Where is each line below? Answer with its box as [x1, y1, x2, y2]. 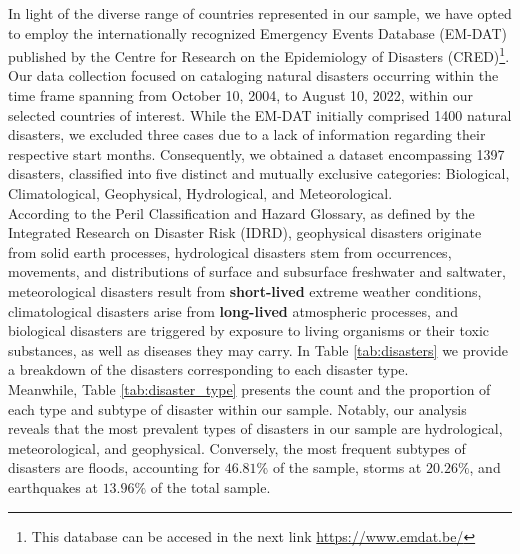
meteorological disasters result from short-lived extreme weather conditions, [8, 280, 482, 301]
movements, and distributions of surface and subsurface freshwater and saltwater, [8, 261, 506, 282]
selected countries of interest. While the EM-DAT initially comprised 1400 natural [8, 104, 512, 125]
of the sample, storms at [272, 457, 422, 478]
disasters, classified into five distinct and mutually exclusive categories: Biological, [8, 163, 510, 184]
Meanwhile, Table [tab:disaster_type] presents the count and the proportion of [8, 378, 491, 399]
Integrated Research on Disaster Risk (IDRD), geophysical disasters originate [8, 222, 482, 243]
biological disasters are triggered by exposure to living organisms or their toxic [8, 320, 490, 341]
